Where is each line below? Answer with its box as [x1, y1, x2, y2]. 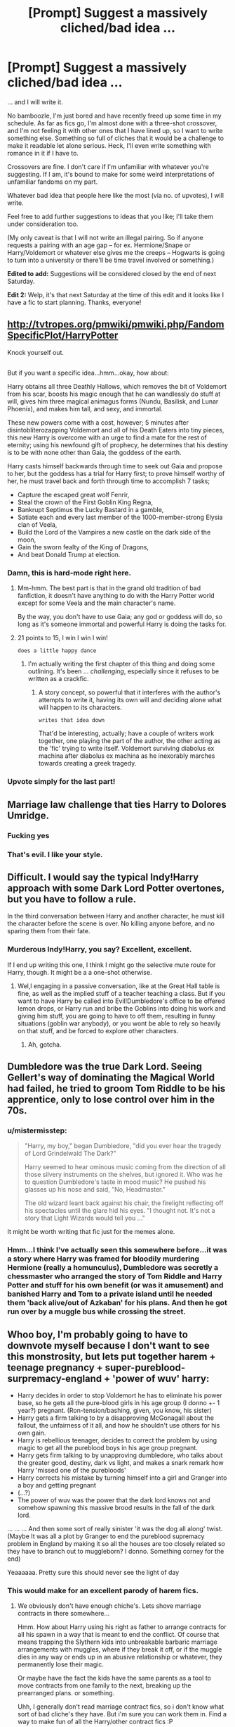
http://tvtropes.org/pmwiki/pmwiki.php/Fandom [7, 318, 224, 330]
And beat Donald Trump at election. [17, 551, 121, 559]
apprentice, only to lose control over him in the [7, 1094, 215, 1106]
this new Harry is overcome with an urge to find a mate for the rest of [7, 433, 207, 442]
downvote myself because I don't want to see [7, 1340, 210, 1352]
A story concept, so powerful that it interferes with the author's [38, 688, 221, 697]
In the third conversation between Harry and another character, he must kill [7, 912, 224, 921]
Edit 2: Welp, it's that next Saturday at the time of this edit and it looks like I [7, 290, 224, 299]
